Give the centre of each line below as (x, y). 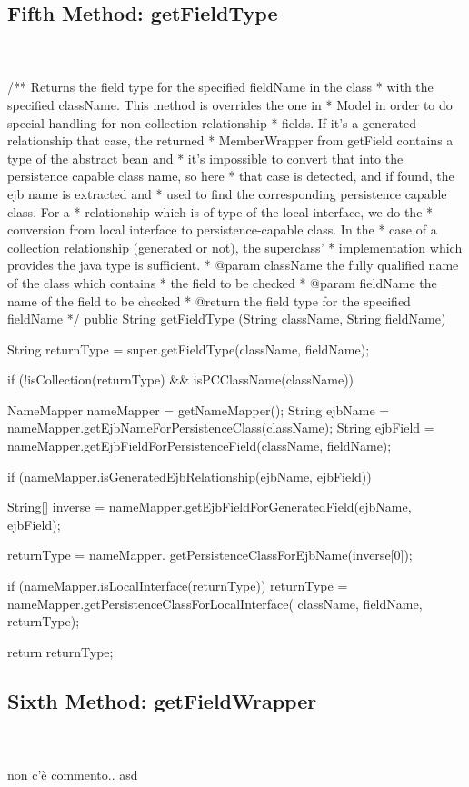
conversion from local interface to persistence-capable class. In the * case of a (222, 229)
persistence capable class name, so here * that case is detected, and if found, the (231, 176)
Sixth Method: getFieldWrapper (162, 700)
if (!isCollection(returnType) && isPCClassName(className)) (181, 379)
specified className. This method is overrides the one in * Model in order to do (230, 104)
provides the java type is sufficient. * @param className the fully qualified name (233, 265)
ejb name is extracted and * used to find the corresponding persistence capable (227, 193)
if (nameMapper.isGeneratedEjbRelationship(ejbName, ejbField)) (190, 476)
